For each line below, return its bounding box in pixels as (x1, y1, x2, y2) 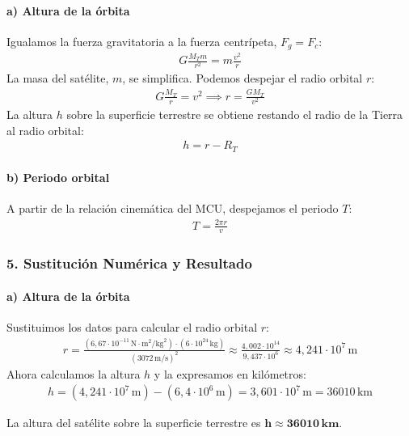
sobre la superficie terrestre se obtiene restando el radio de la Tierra (66, 105, 403, 122)
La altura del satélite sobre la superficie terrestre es (6, 414, 261, 431)
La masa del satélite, (6, 70, 109, 87)
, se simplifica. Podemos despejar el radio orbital (122, 70, 363, 87)
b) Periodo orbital (6, 169, 110, 186)
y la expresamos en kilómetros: (154, 365, 306, 382)
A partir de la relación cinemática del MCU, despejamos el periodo (6, 200, 339, 217)
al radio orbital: (6, 121, 84, 138)
